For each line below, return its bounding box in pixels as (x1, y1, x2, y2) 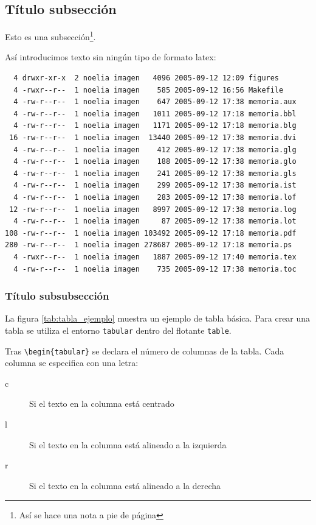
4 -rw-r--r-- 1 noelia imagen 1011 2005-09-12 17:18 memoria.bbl (13, 109, 297, 118)
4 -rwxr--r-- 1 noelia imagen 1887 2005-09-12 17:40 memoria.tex (13, 252, 297, 261)
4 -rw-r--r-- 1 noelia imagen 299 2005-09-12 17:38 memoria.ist (13, 181, 297, 190)
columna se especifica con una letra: (5, 356, 139, 369)
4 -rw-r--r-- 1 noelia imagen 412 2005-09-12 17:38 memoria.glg (13, 145, 297, 154)
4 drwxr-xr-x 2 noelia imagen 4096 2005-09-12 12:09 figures (13, 74, 280, 83)
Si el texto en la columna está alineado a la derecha (29, 479, 221, 492)
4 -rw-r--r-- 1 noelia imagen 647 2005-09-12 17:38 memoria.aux (13, 97, 297, 107)
